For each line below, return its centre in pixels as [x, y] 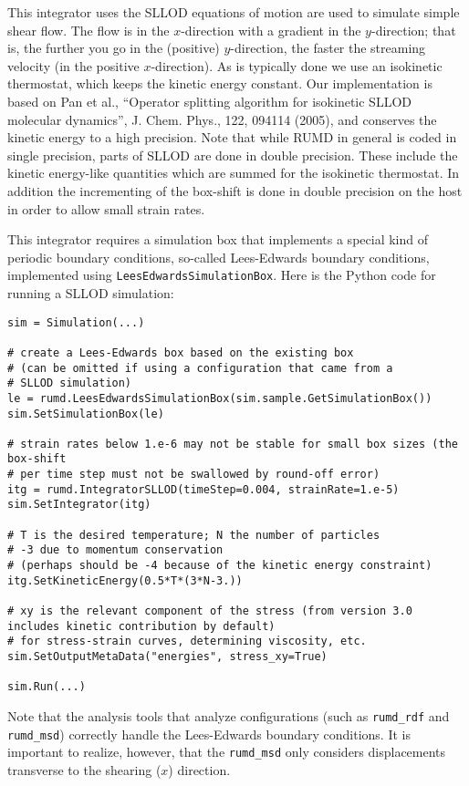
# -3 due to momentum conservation [115, 550]
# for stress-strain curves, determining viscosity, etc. [187, 641]
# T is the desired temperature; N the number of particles [194, 535]
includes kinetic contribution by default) [141, 626]
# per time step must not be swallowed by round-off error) [194, 475]
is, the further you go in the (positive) [114, 48]
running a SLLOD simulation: [91, 292]
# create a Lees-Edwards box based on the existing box [181, 352]
